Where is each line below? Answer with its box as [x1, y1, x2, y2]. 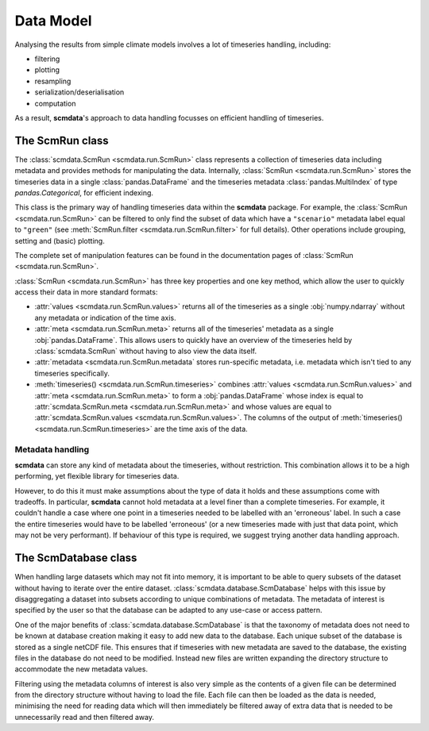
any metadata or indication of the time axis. [34, 313, 176, 322]
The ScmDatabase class [14, 552, 137, 565]
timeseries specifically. [34, 368, 110, 378]
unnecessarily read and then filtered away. [14, 712, 155, 721]
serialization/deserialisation [34, 87, 125, 97]
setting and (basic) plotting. [14, 236, 105, 245]
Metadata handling [14, 444, 90, 455]
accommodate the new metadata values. [14, 664, 149, 674]
